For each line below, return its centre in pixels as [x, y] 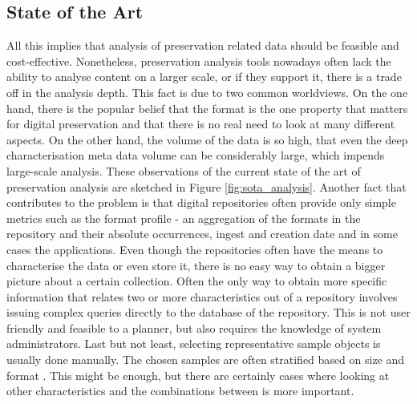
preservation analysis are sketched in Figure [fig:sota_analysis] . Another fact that [206, 186]
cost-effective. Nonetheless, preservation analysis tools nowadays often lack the [199, 61]
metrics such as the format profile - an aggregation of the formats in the [184, 218]
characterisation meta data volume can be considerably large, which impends [196, 155]
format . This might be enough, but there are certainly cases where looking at [198, 375]
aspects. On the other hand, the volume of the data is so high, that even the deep [207, 139]
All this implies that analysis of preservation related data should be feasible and [203, 45]
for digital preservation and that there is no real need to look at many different [201, 124]
